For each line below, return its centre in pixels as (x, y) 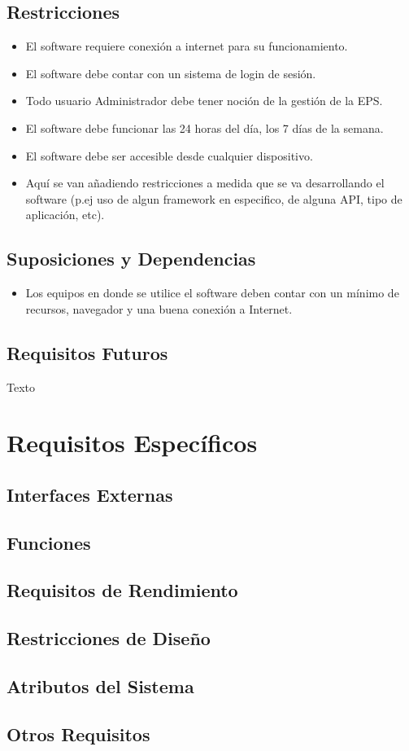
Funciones (49, 542)
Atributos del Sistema (100, 686)
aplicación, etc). (65, 215)
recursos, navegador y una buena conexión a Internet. (159, 308)
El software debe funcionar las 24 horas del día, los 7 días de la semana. (204, 127)
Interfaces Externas (90, 494)
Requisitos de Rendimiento (122, 590)
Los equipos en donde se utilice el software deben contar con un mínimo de (212, 293)
